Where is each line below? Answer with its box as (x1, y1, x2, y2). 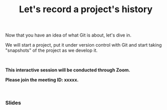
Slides (5, 99, 21, 106)
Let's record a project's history (19, 4, 153, 15)
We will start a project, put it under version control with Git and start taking (5, 42, 162, 48)
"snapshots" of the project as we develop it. (5, 47, 98, 54)
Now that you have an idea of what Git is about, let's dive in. (5, 32, 132, 39)
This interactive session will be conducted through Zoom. (5, 67, 130, 73)
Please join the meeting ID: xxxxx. (5, 77, 79, 83)
